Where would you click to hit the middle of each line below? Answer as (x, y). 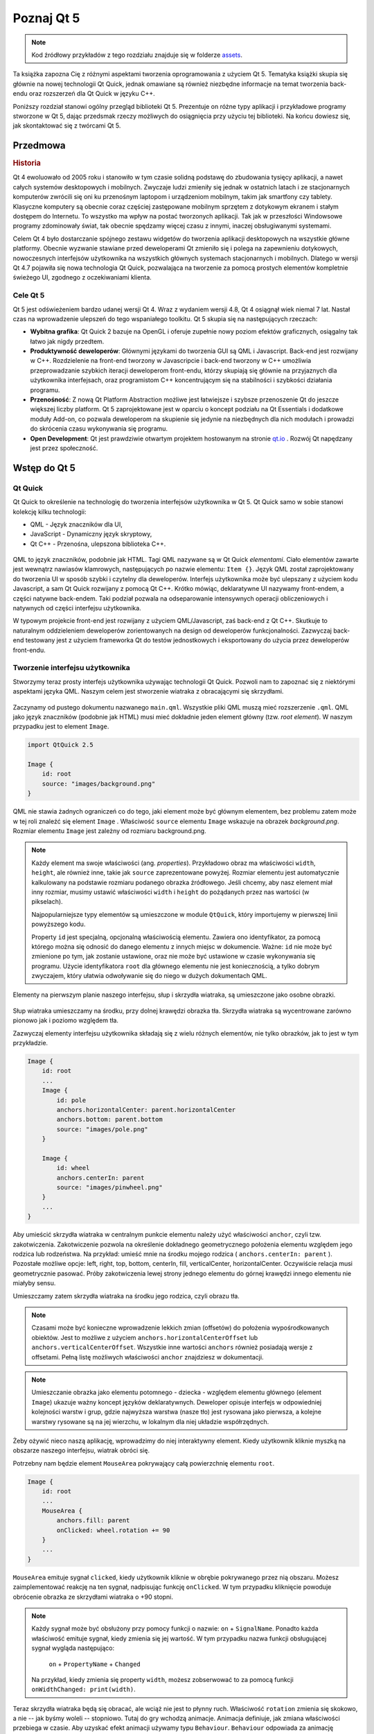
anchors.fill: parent (93, 1520)
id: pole (71, 1100)
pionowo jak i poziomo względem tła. (66, 1020)
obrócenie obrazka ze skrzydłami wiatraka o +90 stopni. (93, 1597)
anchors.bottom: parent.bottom (109, 1119)
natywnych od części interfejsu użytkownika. (77, 608)
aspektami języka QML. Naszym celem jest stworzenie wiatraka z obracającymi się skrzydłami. (148, 692)
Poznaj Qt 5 (46, 18)
